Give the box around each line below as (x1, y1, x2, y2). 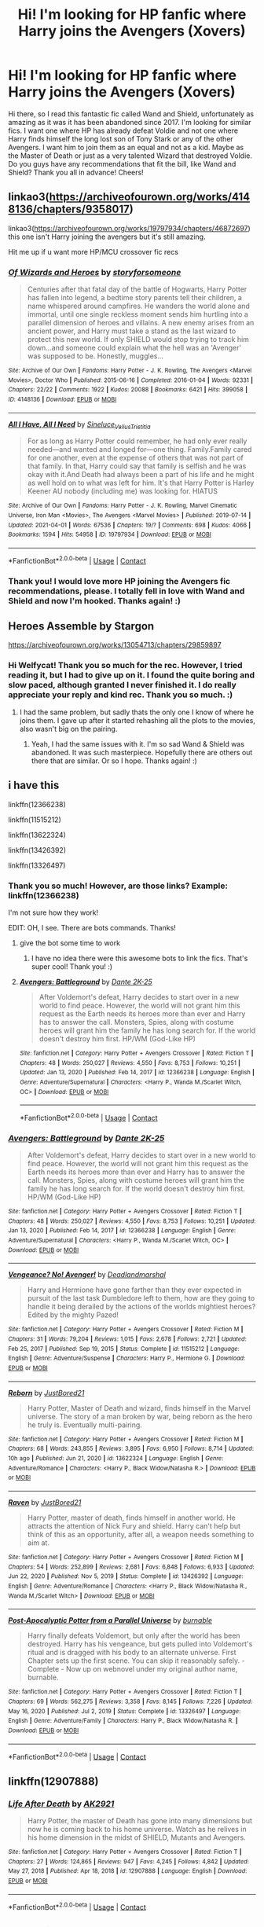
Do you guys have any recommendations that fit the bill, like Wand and (8, 159, 236, 168)
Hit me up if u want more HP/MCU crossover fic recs (8, 247, 179, 256)
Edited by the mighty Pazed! (27, 1310, 119, 1320)
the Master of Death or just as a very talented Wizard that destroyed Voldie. (8, 151, 253, 160)
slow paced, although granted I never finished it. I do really (8, 680, 237, 691)
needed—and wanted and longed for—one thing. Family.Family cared (27, 445, 252, 454)
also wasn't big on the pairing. (19, 724, 118, 733)
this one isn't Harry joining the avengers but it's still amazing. (8, 232, 206, 241)
